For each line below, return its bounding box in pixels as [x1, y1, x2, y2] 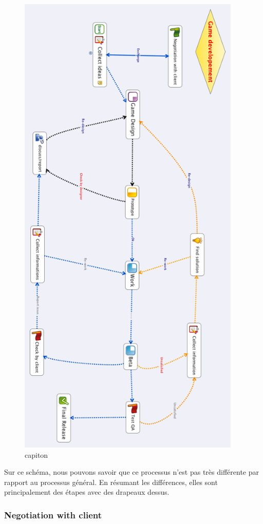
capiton [25, 449, 48, 460]
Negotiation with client [4, 508, 102, 521]
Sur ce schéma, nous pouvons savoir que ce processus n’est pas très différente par [4, 467, 259, 477]
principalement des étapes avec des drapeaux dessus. [4, 487, 170, 497]
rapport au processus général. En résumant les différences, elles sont [4, 476, 218, 487]
